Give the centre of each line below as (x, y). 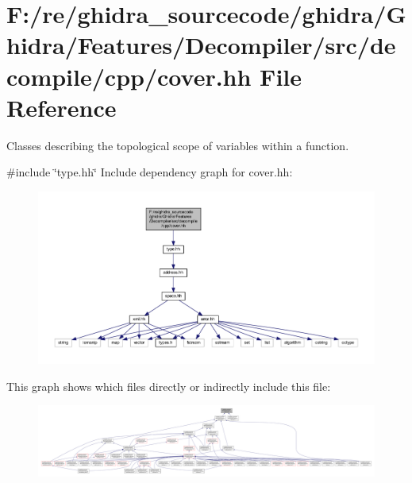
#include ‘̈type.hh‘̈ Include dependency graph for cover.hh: (150, 172)
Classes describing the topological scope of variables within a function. (178, 145)
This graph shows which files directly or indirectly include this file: (169, 386)
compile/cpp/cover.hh (129, 76)
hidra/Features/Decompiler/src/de (201, 45)
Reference (62, 107)
